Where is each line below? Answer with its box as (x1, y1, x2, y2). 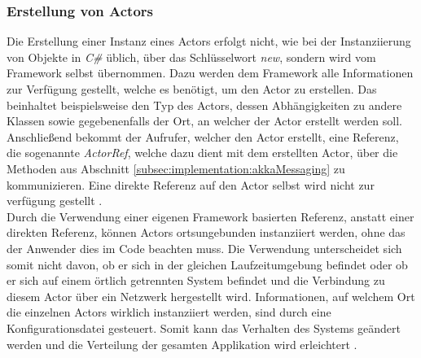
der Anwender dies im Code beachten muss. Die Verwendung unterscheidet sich (7, 239, 402, 256)
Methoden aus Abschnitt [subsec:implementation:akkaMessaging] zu (7, 159, 345, 177)
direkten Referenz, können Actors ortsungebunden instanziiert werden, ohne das (7, 224, 406, 241)
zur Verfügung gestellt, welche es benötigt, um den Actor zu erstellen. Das (7, 81, 377, 97)
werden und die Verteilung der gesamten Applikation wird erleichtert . (7, 335, 357, 352)
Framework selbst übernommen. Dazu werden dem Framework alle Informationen (7, 64, 414, 81)
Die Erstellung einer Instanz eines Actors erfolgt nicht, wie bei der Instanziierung (7, 33, 411, 50)
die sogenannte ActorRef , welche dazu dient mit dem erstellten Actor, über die (7, 144, 398, 161)
